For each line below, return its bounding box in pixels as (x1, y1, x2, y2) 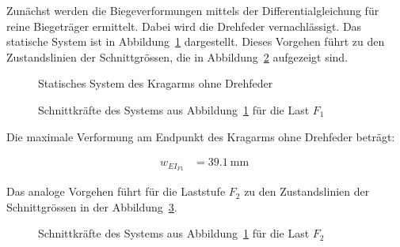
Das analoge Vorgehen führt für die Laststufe (6, 183, 226, 200)
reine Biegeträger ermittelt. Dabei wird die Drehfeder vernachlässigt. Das (6, 17, 362, 34)
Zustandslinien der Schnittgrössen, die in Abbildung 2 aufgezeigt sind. (6, 48, 349, 65)
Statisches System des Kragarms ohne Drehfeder (38, 75, 273, 92)
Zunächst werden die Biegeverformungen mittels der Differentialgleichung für (6, 2, 379, 18)
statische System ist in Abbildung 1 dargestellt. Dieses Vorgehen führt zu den (6, 33, 385, 50)
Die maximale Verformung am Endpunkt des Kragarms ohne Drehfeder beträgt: (6, 128, 395, 144)
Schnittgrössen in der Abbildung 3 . (6, 198, 177, 215)
